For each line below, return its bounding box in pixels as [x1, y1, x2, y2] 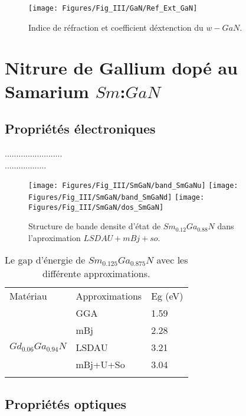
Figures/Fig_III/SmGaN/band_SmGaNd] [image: [28, 193, 205, 201]
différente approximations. [42, 266, 150, 281]
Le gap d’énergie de [5, 253, 86, 267]
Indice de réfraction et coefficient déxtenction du [28, 21, 204, 33]
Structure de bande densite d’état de [28, 220, 161, 232]
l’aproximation [28, 231, 81, 243]
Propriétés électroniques [5, 119, 156, 138]
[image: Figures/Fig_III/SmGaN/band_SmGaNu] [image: [28, 181, 238, 190]
